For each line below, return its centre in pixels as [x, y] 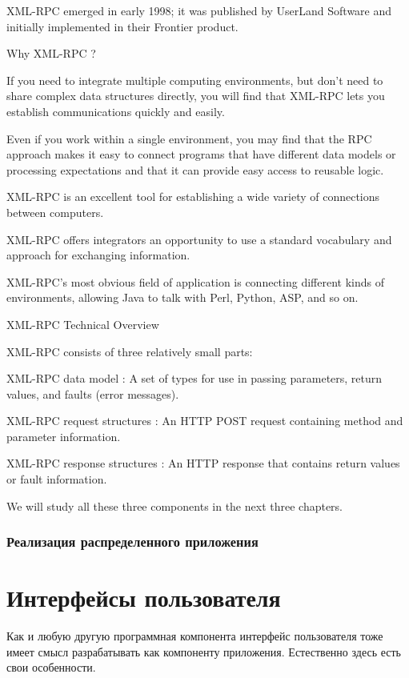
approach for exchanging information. [98, 255]
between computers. [55, 212]
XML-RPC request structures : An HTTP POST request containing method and [205, 421]
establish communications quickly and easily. [116, 111]
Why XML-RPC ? [51, 53]
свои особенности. [51, 667]
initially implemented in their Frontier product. [122, 26]
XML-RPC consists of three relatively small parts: [130, 351]
